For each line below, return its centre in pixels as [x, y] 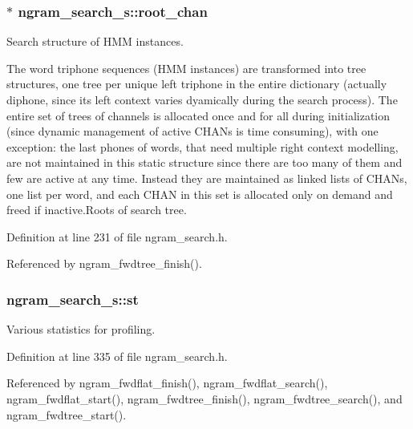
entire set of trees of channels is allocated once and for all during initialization [198, 115]
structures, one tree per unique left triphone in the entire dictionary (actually [197, 84]
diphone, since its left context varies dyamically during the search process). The [202, 99]
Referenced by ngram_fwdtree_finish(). [104, 263]
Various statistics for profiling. [81, 329]
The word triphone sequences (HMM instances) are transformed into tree [186, 68]
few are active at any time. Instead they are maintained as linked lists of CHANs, [207, 178]
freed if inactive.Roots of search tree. [97, 210]
